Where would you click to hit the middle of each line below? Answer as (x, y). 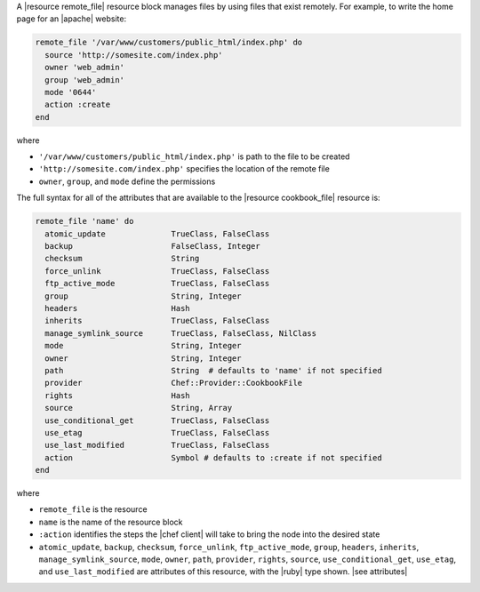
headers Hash (117, 308)
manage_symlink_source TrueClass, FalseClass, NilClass (181, 333)
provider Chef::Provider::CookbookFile (174, 383)
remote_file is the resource (93, 509)
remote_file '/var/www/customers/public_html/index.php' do (169, 43)
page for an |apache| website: (72, 19)
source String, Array (139, 408)
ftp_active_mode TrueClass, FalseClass (157, 284)
